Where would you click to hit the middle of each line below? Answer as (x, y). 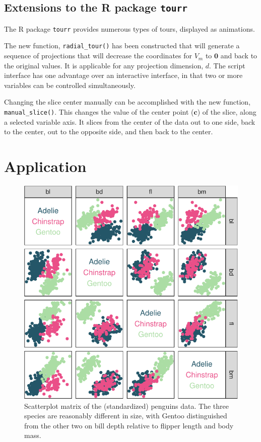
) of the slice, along (227, 112)
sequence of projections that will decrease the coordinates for (98, 56)
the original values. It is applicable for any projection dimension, (104, 65)
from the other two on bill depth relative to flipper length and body (129, 425)
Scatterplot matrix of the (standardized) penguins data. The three (126, 406)
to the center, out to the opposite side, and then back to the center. (109, 131)
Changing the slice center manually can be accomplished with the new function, (127, 102)
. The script (227, 65)
